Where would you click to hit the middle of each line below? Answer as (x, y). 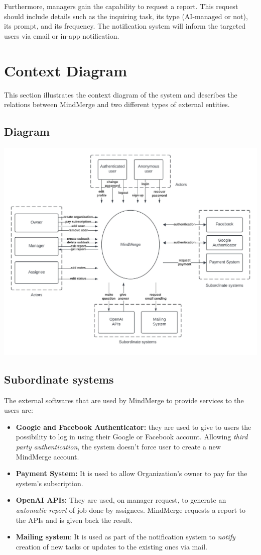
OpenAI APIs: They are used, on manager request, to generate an (121, 500)
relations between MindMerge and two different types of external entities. (117, 104)
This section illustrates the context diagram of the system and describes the (121, 94)
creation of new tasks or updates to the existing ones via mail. (111, 546)
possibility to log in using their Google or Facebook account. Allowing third (132, 437)
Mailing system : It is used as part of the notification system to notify (125, 537)
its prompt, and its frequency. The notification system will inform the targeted (125, 26)
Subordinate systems (59, 379)
